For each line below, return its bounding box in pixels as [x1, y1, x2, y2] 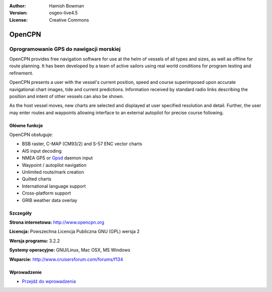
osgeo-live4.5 [49, 10, 78, 16]
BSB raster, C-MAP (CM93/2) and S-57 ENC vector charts [22, 141, 143, 147]
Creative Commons [49, 17, 89, 23]
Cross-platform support [22, 190, 72, 196]
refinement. [9, 70, 34, 76]
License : [9, 17, 28, 23]
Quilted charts [22, 176, 51, 182]
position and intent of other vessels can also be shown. [9, 93, 124, 99]
